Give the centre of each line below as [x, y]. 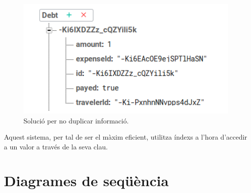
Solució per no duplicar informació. [76, 120]
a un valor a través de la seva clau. [56, 146]
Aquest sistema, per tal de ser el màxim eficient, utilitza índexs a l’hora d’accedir [126, 137]
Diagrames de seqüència [86, 180]
